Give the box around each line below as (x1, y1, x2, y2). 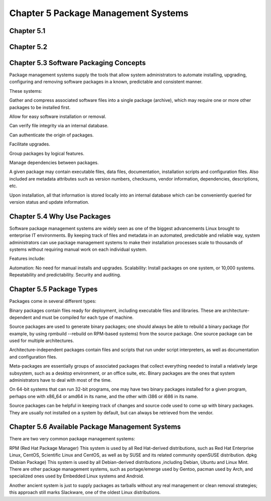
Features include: (9, 256, 45, 262)
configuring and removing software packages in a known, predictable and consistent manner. (9, 79, 203, 85)
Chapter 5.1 (9, 27, 46, 35)
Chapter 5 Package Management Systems (9, 8, 189, 19)
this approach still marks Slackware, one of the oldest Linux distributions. (9, 489, 161, 495)
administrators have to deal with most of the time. (9, 377, 112, 383)
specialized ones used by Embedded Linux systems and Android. (9, 473, 145, 479)
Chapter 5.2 (9, 43, 48, 51)
